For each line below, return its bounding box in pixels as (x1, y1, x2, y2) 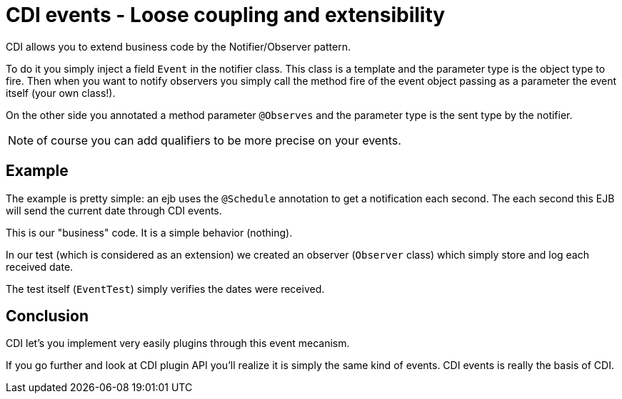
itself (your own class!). (6, 86, 116, 99)
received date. (6, 260, 74, 273)
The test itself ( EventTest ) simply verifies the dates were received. (6, 282, 325, 295)
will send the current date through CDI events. (6, 204, 222, 217)
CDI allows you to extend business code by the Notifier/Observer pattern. (6, 40, 351, 53)
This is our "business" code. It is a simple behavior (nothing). (6, 226, 293, 239)
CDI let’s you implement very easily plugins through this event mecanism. (6, 337, 350, 350)
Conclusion (6, 307, 89, 326)
